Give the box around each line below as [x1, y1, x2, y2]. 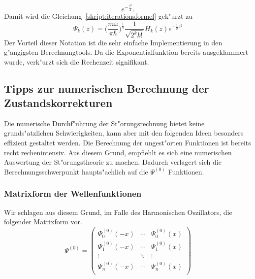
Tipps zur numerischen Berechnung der [4, 80, 209, 96]
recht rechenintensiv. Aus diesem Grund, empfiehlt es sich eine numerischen [4, 147, 232, 157]
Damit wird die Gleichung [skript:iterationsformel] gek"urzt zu [4, 11, 193, 21]
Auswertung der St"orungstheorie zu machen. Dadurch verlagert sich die [4, 157, 222, 167]
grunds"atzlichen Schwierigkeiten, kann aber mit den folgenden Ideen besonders [4, 128, 244, 138]
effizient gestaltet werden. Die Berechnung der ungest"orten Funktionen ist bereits [4, 138, 251, 148]
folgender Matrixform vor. [4, 216, 82, 227]
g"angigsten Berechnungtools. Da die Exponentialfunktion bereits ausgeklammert [4, 47, 249, 57]
